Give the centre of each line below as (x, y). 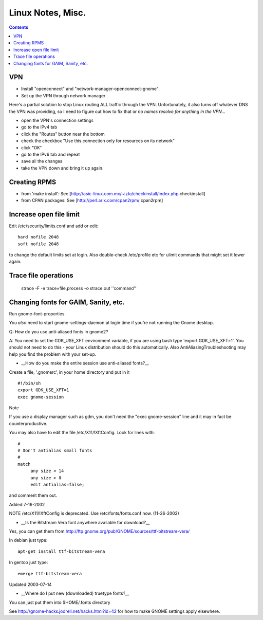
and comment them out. (33, 495)
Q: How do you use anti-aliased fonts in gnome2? (58, 331)
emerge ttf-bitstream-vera (50, 574)
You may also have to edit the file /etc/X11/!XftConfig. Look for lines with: (82, 433)
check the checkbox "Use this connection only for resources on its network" (98, 141)
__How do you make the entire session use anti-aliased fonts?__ (85, 363)
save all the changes (42, 161)
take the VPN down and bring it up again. (62, 168)
